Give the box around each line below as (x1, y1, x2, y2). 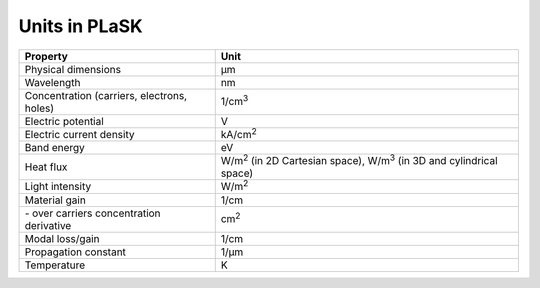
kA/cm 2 (220, 125, 257, 141)
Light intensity (24, 180, 92, 194)
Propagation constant (24, 245, 127, 259)
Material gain (24, 193, 87, 207)
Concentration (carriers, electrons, (24, 88, 188, 102)
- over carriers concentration (24, 206, 161, 220)
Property (24, 49, 69, 63)
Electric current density (24, 127, 135, 141)
